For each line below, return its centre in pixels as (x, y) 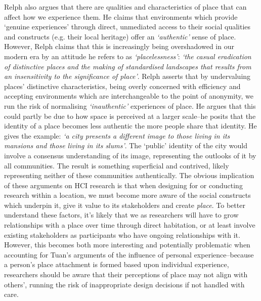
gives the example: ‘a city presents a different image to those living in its (117, 135)
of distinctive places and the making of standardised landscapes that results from (128, 66)
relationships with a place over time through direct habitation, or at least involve (130, 225)
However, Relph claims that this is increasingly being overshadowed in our (119, 46)
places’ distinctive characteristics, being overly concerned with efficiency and (122, 86)
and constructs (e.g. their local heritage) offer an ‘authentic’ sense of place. (120, 36)
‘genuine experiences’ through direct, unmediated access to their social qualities (127, 27)
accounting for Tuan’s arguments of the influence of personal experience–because (129, 254)
